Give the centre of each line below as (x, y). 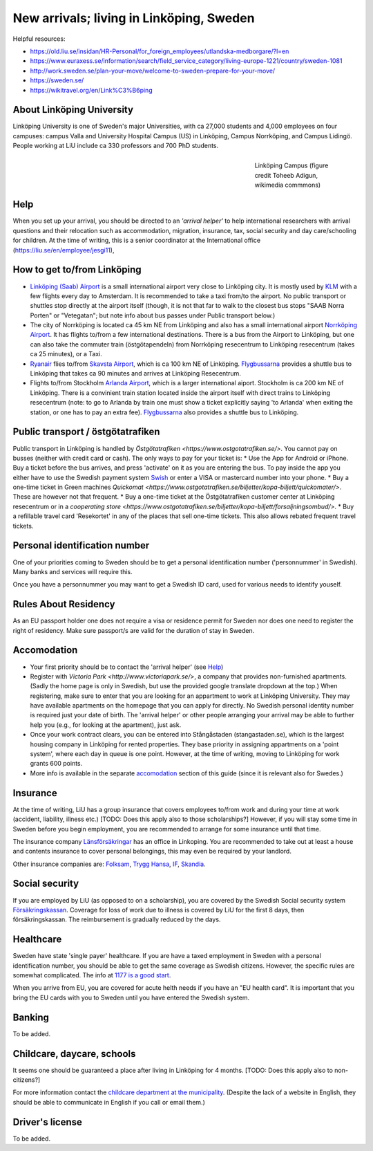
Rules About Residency (64, 604)
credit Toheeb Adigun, (286, 175)
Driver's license (48, 1122)
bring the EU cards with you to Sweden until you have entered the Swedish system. (131, 997)
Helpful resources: (39, 39)
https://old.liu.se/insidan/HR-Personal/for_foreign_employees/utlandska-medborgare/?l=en (160, 51)
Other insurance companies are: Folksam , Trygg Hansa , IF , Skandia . (109, 864)
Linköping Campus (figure (291, 165)
